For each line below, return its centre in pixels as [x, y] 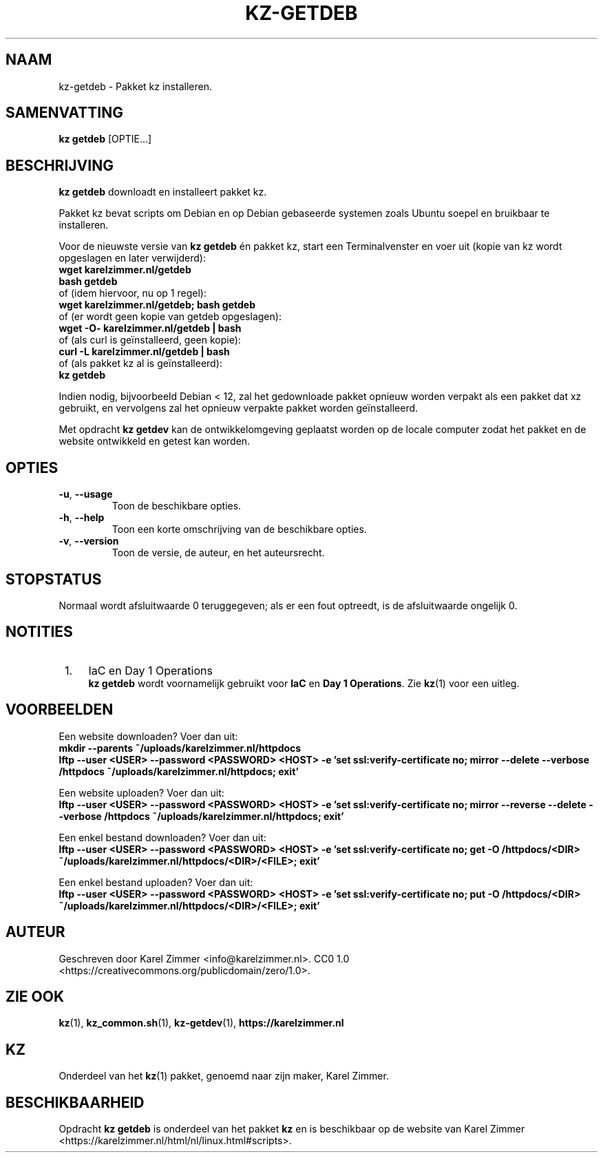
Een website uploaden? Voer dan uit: [141, 792]
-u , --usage [86, 494]
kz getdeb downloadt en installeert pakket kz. [163, 192]
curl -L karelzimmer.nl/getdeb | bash [144, 352]
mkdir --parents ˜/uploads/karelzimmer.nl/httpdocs [180, 748]
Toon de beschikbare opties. [177, 506]
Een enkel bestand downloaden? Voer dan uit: [162, 837]
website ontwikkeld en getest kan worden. [155, 441]
